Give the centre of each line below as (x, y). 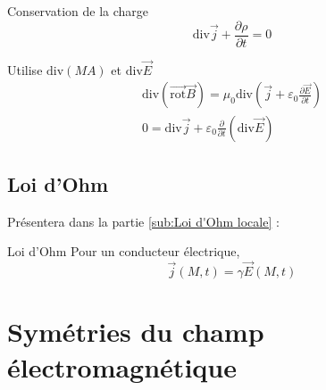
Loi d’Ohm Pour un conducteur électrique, (124, 251)
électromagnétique (122, 366)
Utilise (25, 69)
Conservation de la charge (78, 11)
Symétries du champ (136, 332)
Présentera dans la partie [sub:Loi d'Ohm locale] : (143, 221)
